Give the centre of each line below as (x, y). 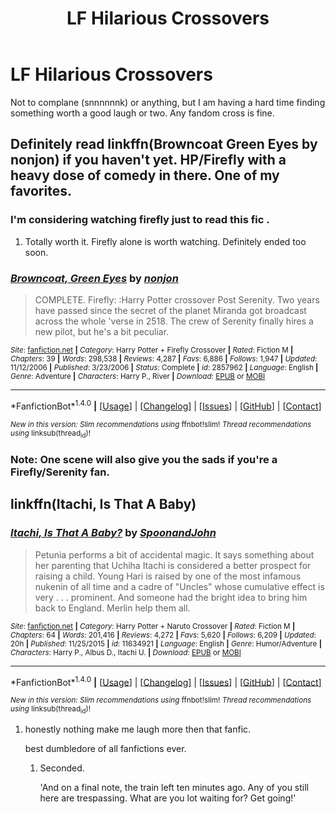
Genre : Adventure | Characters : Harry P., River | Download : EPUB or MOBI (138, 376)
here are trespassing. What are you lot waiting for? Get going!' (168, 798)
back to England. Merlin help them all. (112, 608)
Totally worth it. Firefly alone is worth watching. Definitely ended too (165, 241)
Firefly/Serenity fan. (60, 472)
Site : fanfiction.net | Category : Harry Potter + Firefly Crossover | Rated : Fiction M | (152, 350)
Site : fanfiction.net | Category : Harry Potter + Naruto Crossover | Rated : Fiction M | (153, 626)
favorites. (41, 191)
